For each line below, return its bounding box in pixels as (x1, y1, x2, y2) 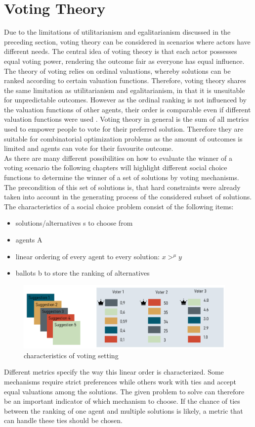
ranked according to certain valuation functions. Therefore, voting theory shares (4, 75, 246, 86)
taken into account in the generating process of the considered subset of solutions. (4, 191, 252, 202)
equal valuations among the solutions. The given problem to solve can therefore (4, 386, 245, 396)
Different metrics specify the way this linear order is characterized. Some (4, 367, 224, 377)
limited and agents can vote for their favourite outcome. (4, 143, 173, 153)
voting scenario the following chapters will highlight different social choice (4, 162, 227, 173)
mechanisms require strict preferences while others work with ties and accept (4, 377, 237, 387)
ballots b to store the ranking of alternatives (15, 268, 150, 278)
